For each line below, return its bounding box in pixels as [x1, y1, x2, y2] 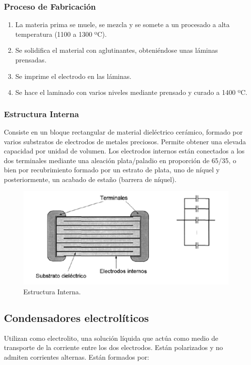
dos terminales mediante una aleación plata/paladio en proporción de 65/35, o [4, 155, 236, 165]
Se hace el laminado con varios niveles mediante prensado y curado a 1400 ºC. [15, 87, 248, 97]
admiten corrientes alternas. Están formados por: [4, 351, 149, 362]
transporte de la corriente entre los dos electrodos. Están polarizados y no [4, 342, 223, 352]
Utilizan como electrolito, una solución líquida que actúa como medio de [4, 333, 219, 343]
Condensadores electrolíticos [4, 310, 149, 325]
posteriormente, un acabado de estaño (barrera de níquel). [4, 174, 177, 184]
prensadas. [15, 55, 47, 64]
